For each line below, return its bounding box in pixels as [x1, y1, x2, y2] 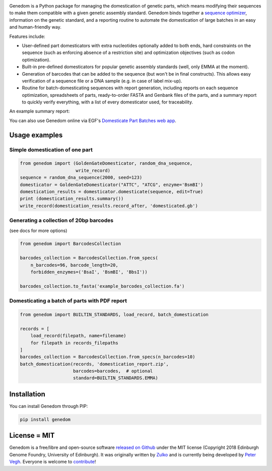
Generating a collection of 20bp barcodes [9, 217, 113, 224]
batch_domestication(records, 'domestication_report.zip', [20, 361, 169, 367]
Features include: [9, 33, 45, 39]
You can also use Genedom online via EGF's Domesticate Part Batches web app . [9, 117, 176, 124]
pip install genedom [20, 417, 71, 422]
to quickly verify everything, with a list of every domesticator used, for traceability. [22, 99, 193, 105]
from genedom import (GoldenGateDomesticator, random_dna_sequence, [20, 160, 193, 166]
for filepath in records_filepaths [30, 340, 118, 345]
